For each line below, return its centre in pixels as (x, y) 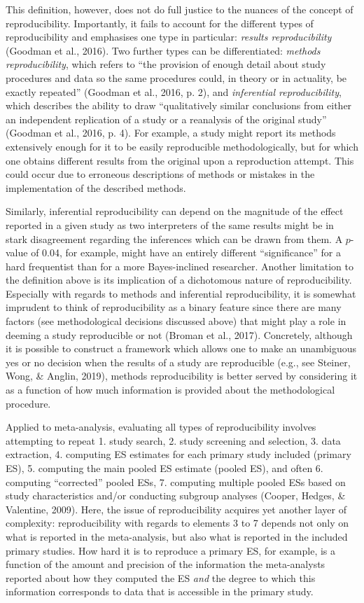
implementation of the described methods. (96, 187)
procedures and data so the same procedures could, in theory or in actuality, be (176, 77)
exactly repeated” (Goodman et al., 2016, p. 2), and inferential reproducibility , (174, 91)
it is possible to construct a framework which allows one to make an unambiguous (181, 348)
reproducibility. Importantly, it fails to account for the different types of (160, 23)
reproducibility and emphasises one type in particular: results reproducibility (169, 37)
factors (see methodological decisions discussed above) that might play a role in (176, 321)
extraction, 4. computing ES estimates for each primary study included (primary (178, 454)
